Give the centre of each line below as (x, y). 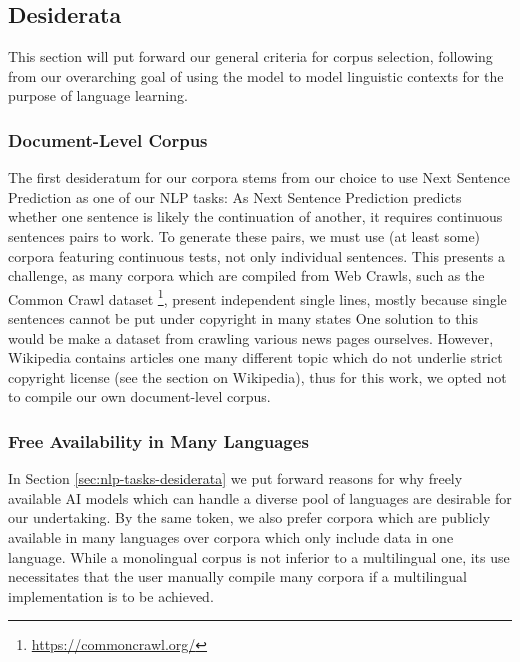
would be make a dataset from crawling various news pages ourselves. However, (251, 337)
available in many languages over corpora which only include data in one (231, 536)
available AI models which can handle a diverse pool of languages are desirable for (260, 497)
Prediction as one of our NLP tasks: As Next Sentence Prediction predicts (235, 196)
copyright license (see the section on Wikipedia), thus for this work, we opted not (257, 376)
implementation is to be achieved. (111, 595)
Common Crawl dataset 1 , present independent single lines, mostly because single (257, 297)
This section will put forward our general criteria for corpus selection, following (250, 56)
